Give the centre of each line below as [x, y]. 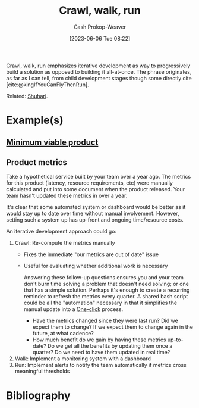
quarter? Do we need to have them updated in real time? [101, 353]
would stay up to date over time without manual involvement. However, [93, 214]
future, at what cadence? [63, 334]
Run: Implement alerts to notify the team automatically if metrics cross [101, 365]
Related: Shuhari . [27, 96]
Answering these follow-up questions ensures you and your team [104, 278]
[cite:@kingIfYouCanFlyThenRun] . [48, 85]
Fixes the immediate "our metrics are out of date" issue [91, 254]
